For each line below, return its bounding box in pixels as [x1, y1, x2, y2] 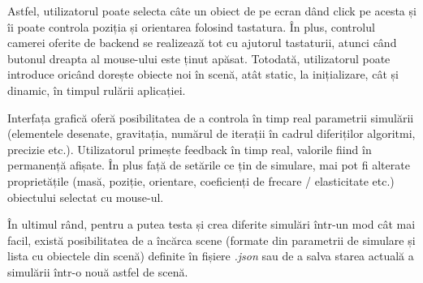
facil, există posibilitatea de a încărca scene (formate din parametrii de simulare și [7, 231, 416, 248]
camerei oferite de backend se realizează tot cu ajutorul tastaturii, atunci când [7, 34, 397, 51]
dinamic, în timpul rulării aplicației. [7, 81, 186, 98]
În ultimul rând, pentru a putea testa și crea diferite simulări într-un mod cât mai [7, 216, 416, 233]
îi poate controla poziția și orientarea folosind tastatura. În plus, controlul [7, 18, 375, 35]
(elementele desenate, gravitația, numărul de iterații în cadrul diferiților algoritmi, [7, 125, 416, 142]
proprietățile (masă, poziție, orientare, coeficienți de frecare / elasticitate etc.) [7, 172, 395, 189]
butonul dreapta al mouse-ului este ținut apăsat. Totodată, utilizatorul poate [7, 49, 391, 66]
